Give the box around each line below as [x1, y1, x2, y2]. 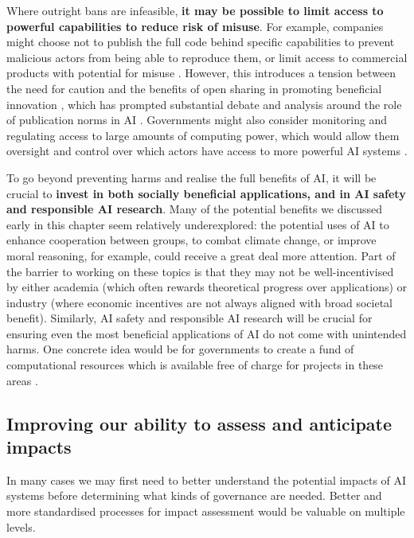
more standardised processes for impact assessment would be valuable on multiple [6, 503, 405, 520]
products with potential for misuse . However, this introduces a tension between [6, 64, 396, 81]
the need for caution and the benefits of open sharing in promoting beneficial [6, 80, 382, 96]
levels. [6, 518, 36, 535]
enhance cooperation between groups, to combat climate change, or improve [6, 232, 377, 248]
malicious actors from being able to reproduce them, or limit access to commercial [6, 49, 408, 65]
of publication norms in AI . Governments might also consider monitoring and [6, 111, 388, 128]
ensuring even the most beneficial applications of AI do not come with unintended [6, 325, 407, 341]
